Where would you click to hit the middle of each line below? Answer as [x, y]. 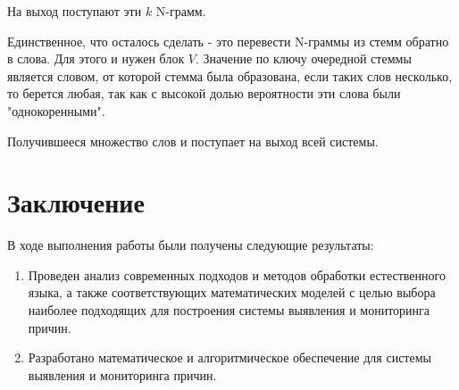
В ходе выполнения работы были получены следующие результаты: [191, 245]
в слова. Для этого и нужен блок [96, 58]
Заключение [76, 202]
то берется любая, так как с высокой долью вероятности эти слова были [204, 93]
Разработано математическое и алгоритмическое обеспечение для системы [229, 357]
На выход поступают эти [75, 11]
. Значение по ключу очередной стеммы [304, 58]
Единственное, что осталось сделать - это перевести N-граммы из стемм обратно [228, 41]
